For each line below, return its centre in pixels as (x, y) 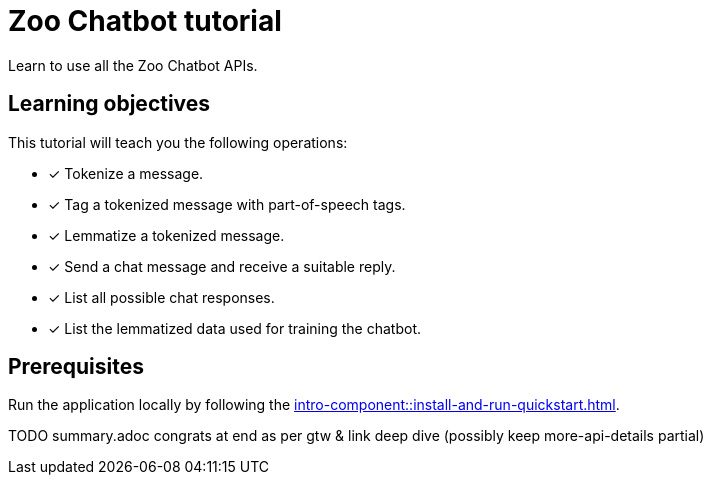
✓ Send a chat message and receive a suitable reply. (222, 266)
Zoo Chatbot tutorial (145, 21)
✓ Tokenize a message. (126, 173)
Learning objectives (109, 104)
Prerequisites (76, 367)
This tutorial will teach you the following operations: (178, 142)
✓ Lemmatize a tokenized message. (166, 235)
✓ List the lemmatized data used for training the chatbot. (235, 328)
